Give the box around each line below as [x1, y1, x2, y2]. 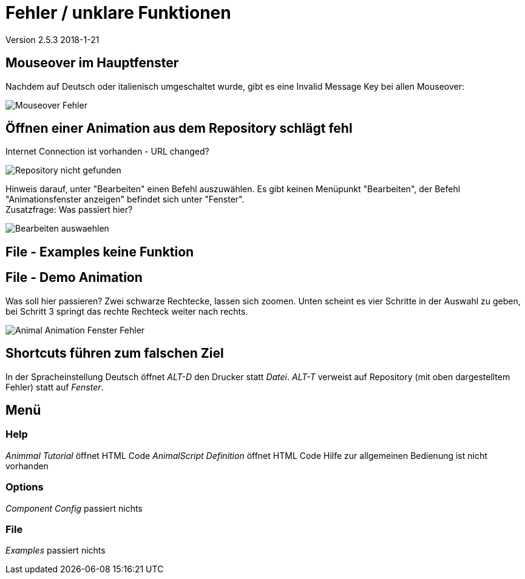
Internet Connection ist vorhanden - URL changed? [5, 146, 209, 157]
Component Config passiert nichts [5, 503, 143, 514]
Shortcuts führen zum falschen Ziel [5, 346, 224, 361]
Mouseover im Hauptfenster [5, 55, 179, 71]
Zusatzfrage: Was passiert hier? [5, 204, 133, 215]
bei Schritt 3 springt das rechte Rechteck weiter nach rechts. [5, 306, 248, 316]
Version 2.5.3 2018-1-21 [5, 34, 100, 45]
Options [5, 481, 44, 494]
